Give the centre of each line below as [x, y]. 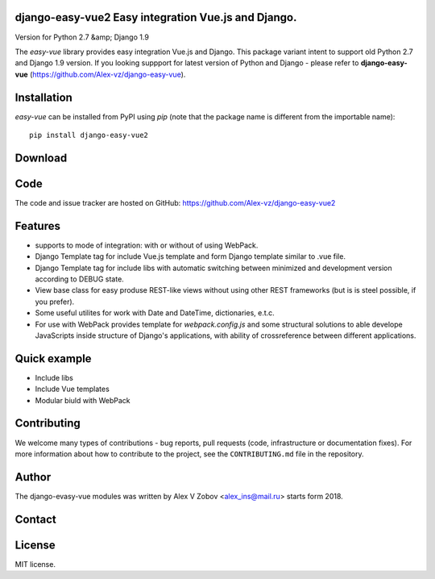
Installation [43, 97]
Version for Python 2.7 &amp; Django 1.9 [82, 37]
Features [37, 226]
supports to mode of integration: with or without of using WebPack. [147, 245]
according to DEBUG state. [79, 279]
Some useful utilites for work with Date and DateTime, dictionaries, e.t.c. [155, 313]
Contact [35, 519]
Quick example [53, 358]
